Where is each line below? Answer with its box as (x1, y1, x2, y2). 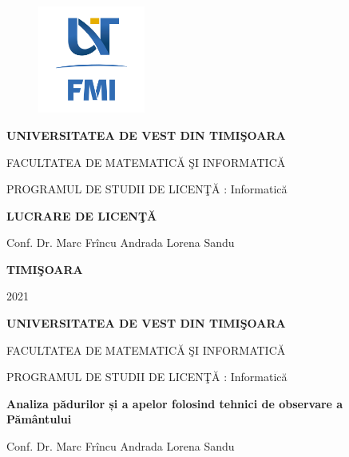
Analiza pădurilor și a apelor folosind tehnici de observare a (6, 395, 343, 411)
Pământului (6, 411, 72, 427)
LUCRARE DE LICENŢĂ (6, 207, 157, 224)
